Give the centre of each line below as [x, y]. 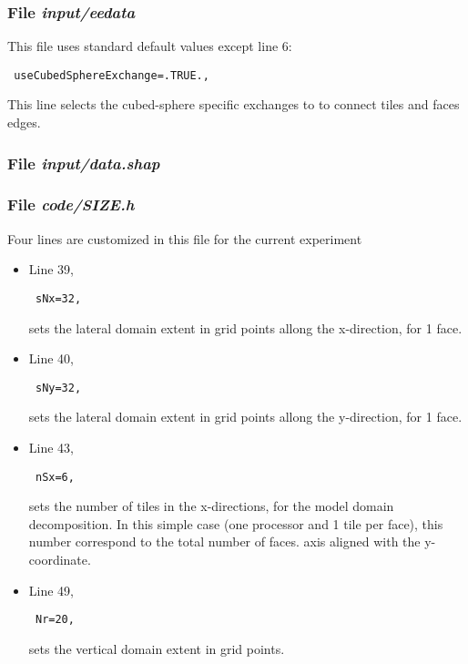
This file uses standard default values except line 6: [150, 46]
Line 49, [51, 590]
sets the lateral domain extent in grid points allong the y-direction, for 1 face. [245, 417]
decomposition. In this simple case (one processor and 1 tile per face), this [236, 523]
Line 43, [51, 447]
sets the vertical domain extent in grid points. [157, 648]
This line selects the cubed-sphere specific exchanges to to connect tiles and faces [234, 104]
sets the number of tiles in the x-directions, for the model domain [211, 506]
